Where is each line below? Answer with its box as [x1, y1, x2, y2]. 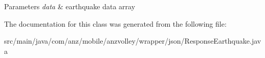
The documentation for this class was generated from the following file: [4, 18, 227, 29]
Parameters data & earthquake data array [4, 1, 136, 11]
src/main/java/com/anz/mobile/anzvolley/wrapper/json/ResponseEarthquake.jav [4, 35, 261, 46]
